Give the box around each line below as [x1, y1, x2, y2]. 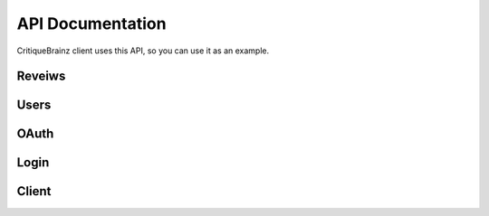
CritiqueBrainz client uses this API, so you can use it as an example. [16, 45, 270, 56]
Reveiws [16, 69, 66, 84]
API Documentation [16, 14, 167, 33]
